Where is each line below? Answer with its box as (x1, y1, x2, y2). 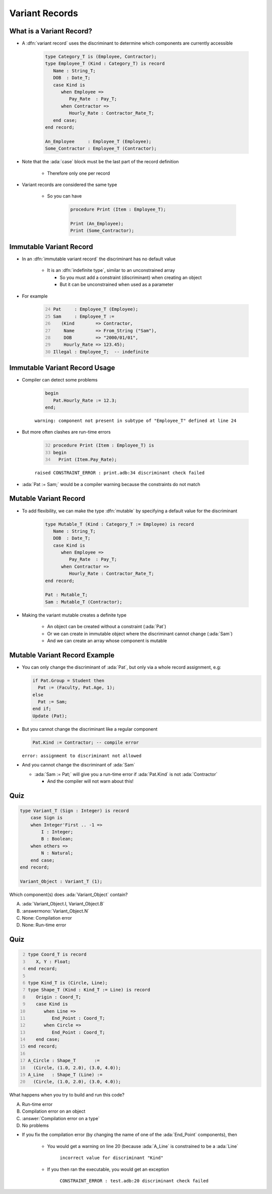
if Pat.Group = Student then (32, 678, 105, 683)
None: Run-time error (22, 922, 66, 928)
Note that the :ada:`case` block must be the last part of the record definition (22, 159, 179, 165)
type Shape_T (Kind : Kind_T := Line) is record (28, 987, 151, 993)
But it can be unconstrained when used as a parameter (59, 281, 174, 288)
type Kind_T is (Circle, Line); (28, 980, 108, 985)
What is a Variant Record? (9, 27, 93, 35)
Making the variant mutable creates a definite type (22, 612, 127, 618)
